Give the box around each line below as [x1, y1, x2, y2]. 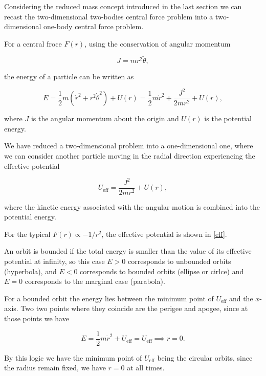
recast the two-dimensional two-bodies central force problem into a [4, 11, 213, 21]
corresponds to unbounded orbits [127, 256, 231, 267]
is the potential [204, 113, 252, 124]
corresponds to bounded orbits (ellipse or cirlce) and [80, 266, 244, 276]
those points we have [4, 313, 69, 324]
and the [229, 293, 253, 303]
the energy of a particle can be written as [4, 71, 134, 81]
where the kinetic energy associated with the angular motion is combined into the [4, 201, 260, 212]
